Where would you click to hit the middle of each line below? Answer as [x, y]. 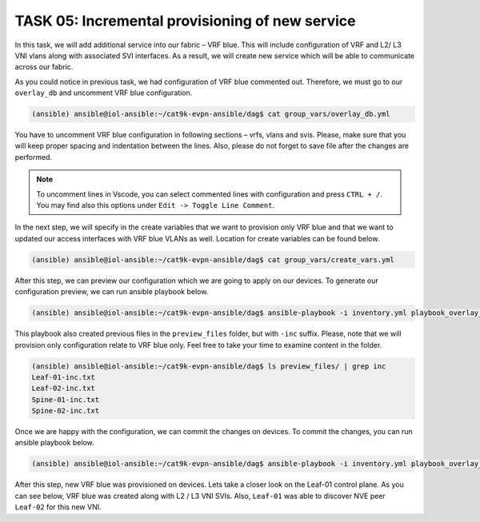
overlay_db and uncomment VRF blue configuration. [104, 93]
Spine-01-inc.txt [66, 399]
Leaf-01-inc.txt [64, 377]
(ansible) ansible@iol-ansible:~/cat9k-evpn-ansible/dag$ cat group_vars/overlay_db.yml [211, 114]
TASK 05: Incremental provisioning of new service [185, 21]
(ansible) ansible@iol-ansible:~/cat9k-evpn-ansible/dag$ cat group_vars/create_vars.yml [213, 259]
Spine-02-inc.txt [66, 411]
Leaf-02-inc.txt [64, 389]
